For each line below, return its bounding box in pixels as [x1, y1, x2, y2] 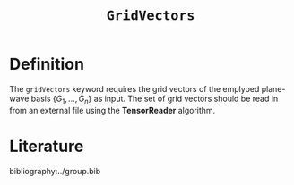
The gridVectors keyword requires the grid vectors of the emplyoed [9, 83, 260, 94]
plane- [261, 83, 286, 94]
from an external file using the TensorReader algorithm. [9, 105, 216, 115]
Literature [9, 136, 84, 156]
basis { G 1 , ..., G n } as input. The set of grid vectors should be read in [30, 93, 279, 105]
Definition [9, 55, 85, 74]
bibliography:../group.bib [9, 165, 101, 176]
